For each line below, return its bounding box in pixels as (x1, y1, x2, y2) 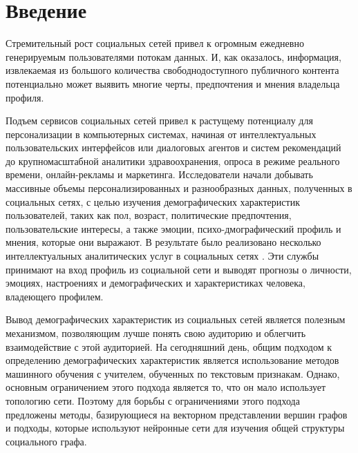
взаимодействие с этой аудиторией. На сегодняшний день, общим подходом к (6, 339, 332, 354)
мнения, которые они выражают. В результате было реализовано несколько (6, 235, 321, 249)
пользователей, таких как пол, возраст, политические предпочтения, (6, 208, 292, 222)
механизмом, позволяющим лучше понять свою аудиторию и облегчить (6, 326, 306, 340)
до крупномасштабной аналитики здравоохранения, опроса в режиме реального (6, 153, 340, 168)
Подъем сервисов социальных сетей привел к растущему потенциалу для (6, 113, 313, 128)
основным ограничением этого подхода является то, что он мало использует (6, 380, 326, 394)
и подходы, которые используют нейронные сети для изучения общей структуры (6, 421, 345, 435)
